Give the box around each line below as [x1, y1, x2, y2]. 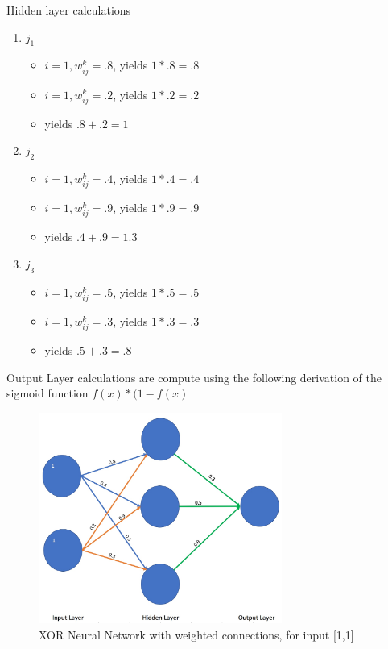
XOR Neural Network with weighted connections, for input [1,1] [39, 626, 354, 643]
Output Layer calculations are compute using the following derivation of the [6, 368, 382, 385]
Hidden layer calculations [6, 2, 131, 18]
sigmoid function [6, 385, 89, 401]
